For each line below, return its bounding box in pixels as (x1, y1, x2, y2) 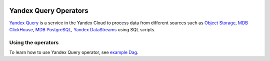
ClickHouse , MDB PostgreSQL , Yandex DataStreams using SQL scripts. (9, 26, 156, 32)
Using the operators (9, 39, 59, 46)
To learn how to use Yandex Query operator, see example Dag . (9, 50, 138, 56)
